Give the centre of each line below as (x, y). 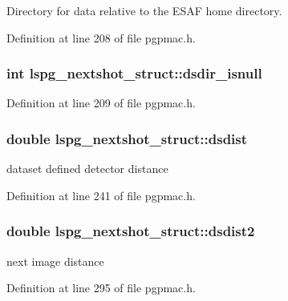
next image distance (55, 261)
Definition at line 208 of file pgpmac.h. (101, 37)
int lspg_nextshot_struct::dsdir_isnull (134, 73)
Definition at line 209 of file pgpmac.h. (101, 103)
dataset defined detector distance (87, 169)
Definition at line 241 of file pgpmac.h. (101, 195)
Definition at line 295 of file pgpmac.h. (101, 288)
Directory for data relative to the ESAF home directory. (144, 10)
